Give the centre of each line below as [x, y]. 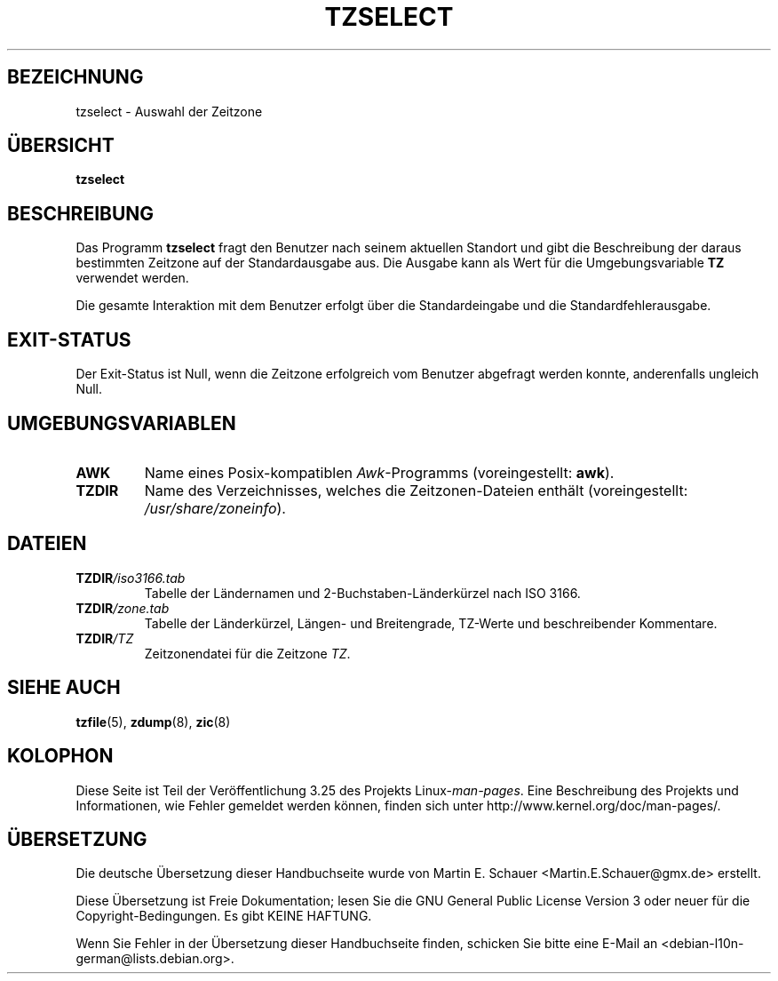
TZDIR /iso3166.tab [131, 578]
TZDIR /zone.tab [123, 608]
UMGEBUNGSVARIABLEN [122, 423]
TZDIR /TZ [105, 638]
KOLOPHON [60, 756]
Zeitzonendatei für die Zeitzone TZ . [247, 653]
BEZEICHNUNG [75, 77]
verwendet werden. [132, 278]
